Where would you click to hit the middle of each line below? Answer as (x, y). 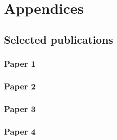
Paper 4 (20, 131)
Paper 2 (20, 86)
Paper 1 (20, 64)
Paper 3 (20, 108)
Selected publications (59, 39)
